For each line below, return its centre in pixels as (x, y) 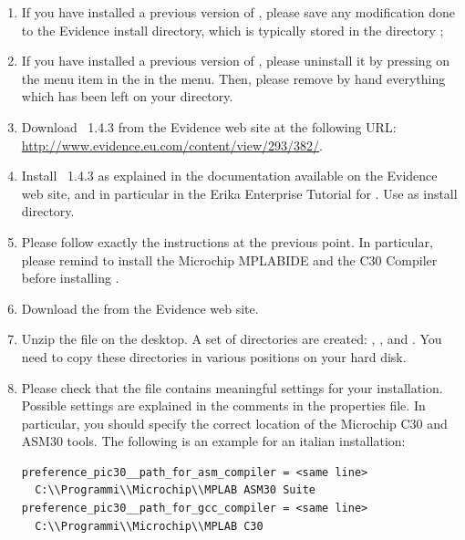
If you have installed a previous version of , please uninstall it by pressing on (236, 61)
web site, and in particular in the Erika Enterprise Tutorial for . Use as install (239, 193)
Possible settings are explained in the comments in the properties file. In (223, 405)
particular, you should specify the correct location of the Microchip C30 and (234, 423)
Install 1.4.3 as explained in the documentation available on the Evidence (229, 176)
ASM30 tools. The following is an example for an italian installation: (213, 441)
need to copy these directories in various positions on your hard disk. (214, 356)
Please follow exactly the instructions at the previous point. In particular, (227, 241)
